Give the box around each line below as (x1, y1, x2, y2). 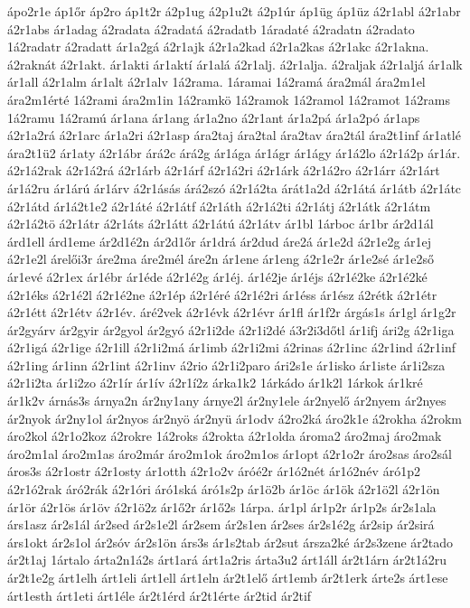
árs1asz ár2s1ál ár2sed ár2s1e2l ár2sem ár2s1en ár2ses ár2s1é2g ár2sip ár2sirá (7, 515, 435, 534)
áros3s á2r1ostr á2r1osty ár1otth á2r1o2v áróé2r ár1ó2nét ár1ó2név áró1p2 (7, 462, 420, 481)
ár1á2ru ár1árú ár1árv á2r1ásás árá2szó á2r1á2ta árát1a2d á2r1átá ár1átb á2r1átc (7, 178, 462, 197)
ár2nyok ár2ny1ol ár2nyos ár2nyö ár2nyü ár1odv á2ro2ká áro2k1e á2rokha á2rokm (7, 408, 462, 427)
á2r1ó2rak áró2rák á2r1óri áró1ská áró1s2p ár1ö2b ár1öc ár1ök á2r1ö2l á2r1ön (7, 480, 440, 499)
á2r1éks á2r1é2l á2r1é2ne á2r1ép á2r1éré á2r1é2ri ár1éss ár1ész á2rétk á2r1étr (7, 285, 437, 304)
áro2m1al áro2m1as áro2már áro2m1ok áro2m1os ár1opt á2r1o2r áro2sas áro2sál (7, 444, 452, 463)
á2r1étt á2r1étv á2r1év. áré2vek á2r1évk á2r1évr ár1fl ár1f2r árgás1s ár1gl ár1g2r (7, 303, 456, 322)
